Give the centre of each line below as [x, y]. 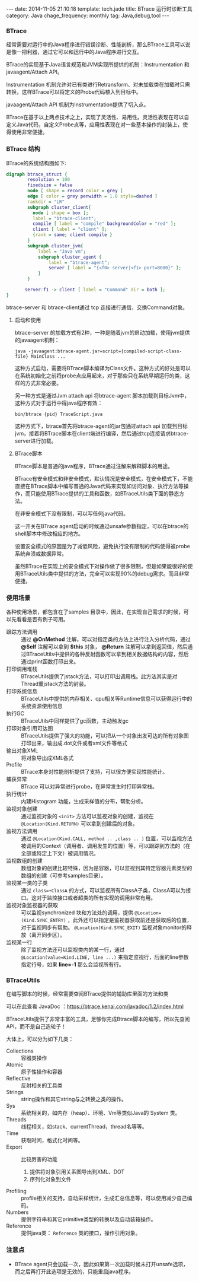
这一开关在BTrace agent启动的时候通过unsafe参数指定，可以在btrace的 [102, 526]
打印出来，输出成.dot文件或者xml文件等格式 [74, 743]
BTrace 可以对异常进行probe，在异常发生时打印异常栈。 [89, 787]
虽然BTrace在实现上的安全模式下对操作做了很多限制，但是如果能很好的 [101, 566]
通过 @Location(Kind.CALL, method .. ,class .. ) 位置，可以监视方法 [107, 838]
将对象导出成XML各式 [47, 758]
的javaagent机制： [37, 340]
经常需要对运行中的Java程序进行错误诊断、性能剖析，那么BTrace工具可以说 [98, 44]
